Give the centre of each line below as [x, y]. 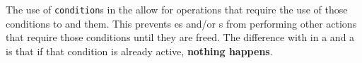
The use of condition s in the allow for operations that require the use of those [177, 9]
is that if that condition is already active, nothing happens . [139, 51]
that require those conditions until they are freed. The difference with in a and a [180, 37]
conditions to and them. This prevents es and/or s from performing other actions [181, 23]
